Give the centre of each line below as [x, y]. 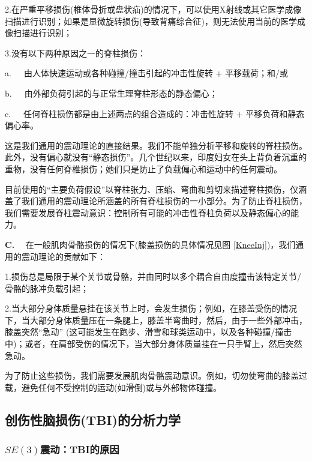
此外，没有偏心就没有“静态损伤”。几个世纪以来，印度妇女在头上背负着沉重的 [156, 157]
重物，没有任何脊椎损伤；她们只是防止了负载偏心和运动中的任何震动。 [143, 168]
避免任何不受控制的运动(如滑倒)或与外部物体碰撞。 [121, 387]
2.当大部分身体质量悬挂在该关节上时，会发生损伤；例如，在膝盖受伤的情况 [151, 308]
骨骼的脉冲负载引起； [47, 288]
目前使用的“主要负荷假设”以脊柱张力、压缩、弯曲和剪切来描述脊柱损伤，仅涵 [156, 189]
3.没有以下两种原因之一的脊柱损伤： [75, 53]
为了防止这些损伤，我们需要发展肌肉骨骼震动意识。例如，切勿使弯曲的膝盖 [152, 375]
